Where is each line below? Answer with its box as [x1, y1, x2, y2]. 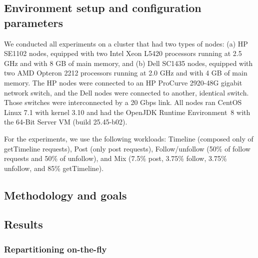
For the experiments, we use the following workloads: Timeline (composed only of [4, 133, 253, 143]
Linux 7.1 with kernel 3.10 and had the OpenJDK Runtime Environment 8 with [4, 106, 250, 117]
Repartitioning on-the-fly [4, 242, 107, 255]
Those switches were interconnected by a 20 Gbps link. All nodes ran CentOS [4, 97, 242, 107]
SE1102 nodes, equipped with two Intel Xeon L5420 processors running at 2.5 [4, 48, 242, 58]
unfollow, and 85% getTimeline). [4, 162, 104, 173]
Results [4, 216, 43, 232]
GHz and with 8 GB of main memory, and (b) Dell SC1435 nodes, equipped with [4, 57, 253, 68]
